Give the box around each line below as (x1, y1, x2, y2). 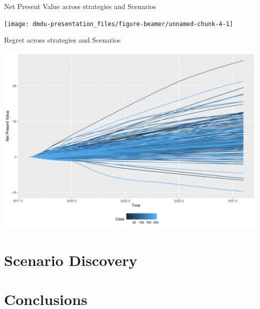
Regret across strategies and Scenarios (4, 35, 121, 45)
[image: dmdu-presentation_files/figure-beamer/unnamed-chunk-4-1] (4, 20, 233, 28)
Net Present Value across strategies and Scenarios (4, 1, 156, 11)
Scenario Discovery (4, 250, 137, 270)
